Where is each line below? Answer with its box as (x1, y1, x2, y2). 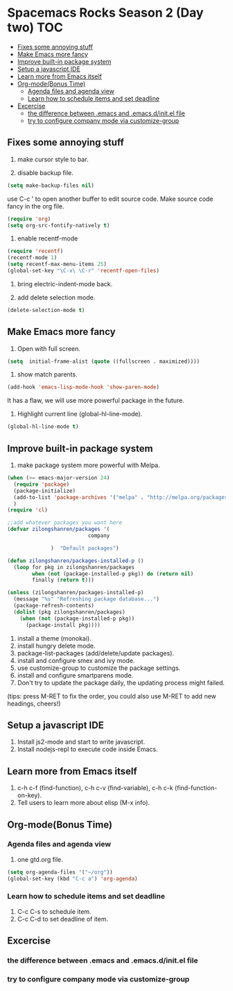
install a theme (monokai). (17, 634, 92, 642)
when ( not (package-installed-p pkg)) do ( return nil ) (32, 570, 194, 578)
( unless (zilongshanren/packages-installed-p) (7, 589, 144, 596)
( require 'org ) (7, 215, 51, 222)
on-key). (17, 791, 42, 800)
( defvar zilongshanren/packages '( (7, 526, 110, 533)
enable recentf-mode (17, 234, 78, 243)
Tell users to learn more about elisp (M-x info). (17, 798, 150, 807)
